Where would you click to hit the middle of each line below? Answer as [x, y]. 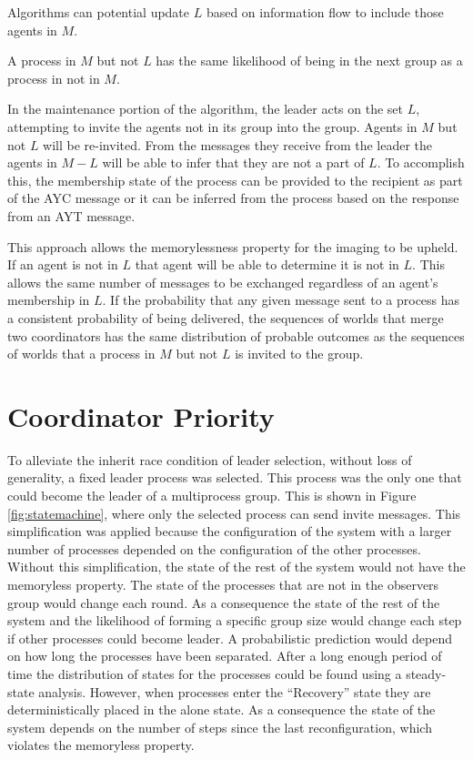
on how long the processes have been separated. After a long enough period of [225, 656]
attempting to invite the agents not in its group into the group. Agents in [212, 126]
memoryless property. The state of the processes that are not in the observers [223, 584]
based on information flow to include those [325, 12]
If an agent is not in [63, 264]
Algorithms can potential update [99, 12]
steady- [426, 673]
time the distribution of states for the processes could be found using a [205, 673]
